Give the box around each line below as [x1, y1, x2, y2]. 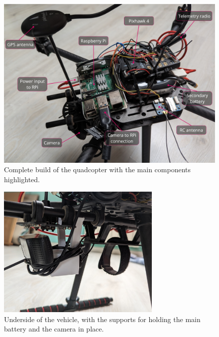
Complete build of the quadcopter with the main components [4, 164, 191, 175]
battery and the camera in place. [4, 324, 104, 334]
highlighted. [4, 174, 40, 185]
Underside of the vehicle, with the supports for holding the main [4, 314, 201, 324]
